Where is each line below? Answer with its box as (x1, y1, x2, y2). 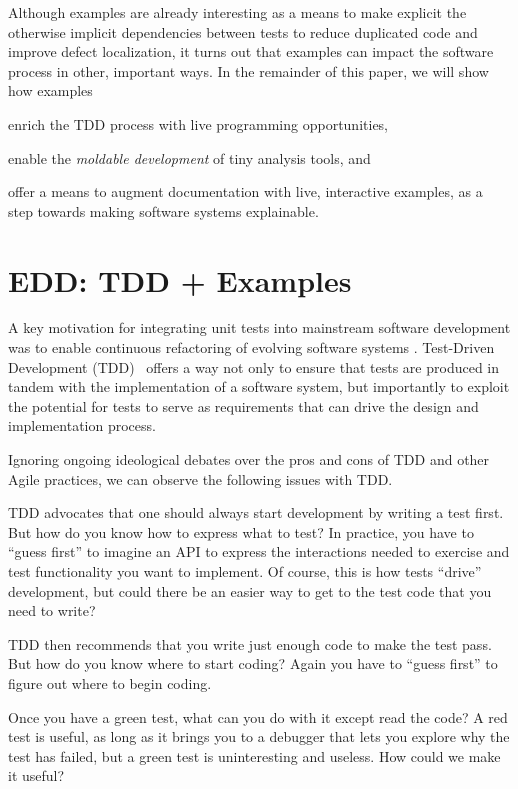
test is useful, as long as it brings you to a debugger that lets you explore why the (8, 726, 510, 747)
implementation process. (8, 415, 156, 436)
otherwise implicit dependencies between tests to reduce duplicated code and (8, 21, 478, 42)
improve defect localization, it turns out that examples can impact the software (8, 41, 494, 62)
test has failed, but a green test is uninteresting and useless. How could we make (8, 745, 501, 766)
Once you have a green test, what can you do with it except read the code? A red (8, 706, 508, 727)
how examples (8, 80, 93, 101)
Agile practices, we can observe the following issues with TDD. (8, 468, 393, 489)
